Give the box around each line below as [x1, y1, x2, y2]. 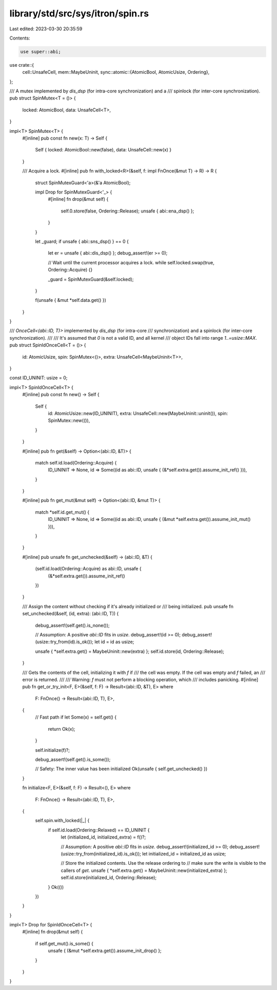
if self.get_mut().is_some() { [35, 940, 93, 946]
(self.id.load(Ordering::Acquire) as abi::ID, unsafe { [35, 566, 142, 572]
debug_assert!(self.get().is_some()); [35, 756, 111, 763]
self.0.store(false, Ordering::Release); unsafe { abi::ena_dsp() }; [61, 208, 194, 214]
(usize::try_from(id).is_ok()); [35, 639, 94, 645]
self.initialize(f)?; [35, 747, 70, 753]
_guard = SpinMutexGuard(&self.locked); [48, 276, 134, 282]
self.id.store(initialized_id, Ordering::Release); [61, 875, 157, 881]
